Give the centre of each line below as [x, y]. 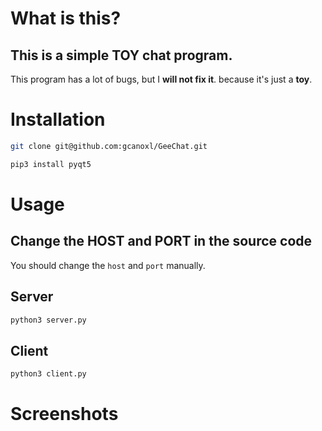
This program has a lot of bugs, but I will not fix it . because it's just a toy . [161, 79]
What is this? [66, 18]
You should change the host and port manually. [108, 265]
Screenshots [64, 414]
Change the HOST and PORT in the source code [161, 241]
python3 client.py [48, 374]
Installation [58, 119]
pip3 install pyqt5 [51, 164]
